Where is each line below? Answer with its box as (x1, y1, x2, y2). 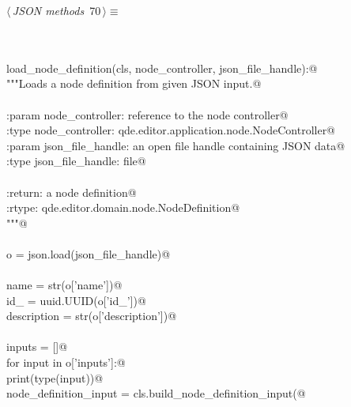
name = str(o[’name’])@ (6, 277, 123, 293)
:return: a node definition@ (6, 183, 137, 200)
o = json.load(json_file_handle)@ (6, 245, 171, 262)
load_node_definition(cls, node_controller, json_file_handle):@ (6, 59, 318, 76)
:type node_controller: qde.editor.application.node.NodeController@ (6, 122, 336, 138)
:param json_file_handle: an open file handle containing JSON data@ (6, 137, 345, 153)
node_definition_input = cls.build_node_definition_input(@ (6, 385, 306, 401)
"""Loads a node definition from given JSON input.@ (6, 75, 262, 92)
